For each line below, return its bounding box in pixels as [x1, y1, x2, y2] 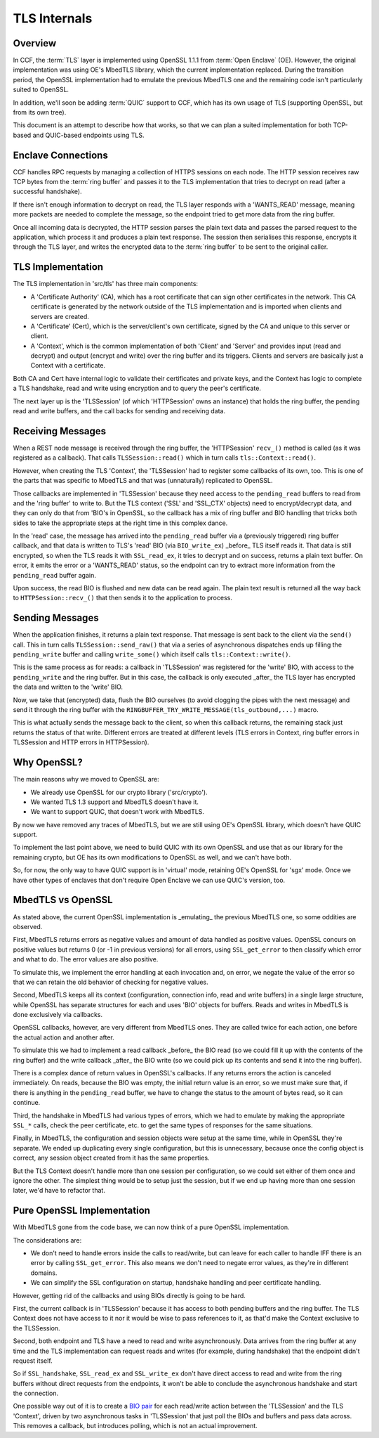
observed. [13, 922, 43, 931]
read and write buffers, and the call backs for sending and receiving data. [13, 407, 226, 415]
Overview [13, 37, 57, 49]
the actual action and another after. [13, 1033, 115, 1042]
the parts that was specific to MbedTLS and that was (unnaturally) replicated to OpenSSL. [13, 477, 273, 485]
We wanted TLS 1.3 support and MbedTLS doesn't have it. [30, 798, 199, 806]
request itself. [13, 1356, 53, 1365]
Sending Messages [13, 612, 99, 624]
